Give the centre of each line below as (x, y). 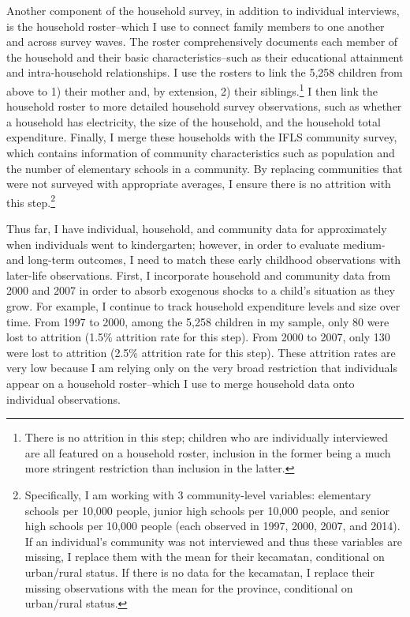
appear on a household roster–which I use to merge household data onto (181, 383)
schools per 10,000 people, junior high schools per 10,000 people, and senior (207, 510)
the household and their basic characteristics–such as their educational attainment (205, 56)
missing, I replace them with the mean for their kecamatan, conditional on (205, 557)
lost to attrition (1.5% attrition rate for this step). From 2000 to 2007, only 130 (198, 337)
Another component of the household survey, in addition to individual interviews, (203, 10)
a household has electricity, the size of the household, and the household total (194, 121)
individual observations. (63, 399)
